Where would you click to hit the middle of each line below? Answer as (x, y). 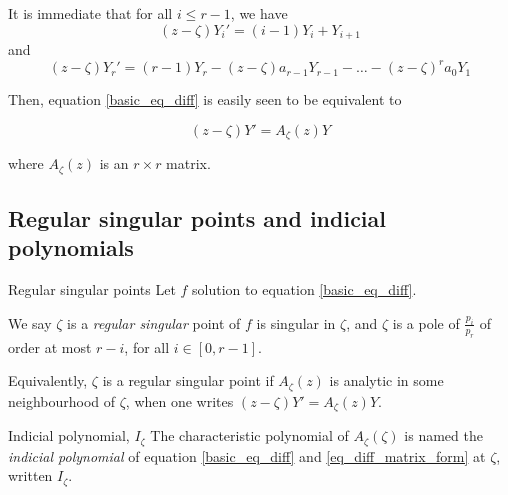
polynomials (71, 247)
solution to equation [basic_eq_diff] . (304, 289)
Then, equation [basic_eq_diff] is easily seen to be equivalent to (205, 99)
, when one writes (179, 400)
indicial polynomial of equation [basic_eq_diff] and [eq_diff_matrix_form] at (247, 455)
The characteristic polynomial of (249, 435)
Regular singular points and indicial (197, 218)
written (30, 475)
